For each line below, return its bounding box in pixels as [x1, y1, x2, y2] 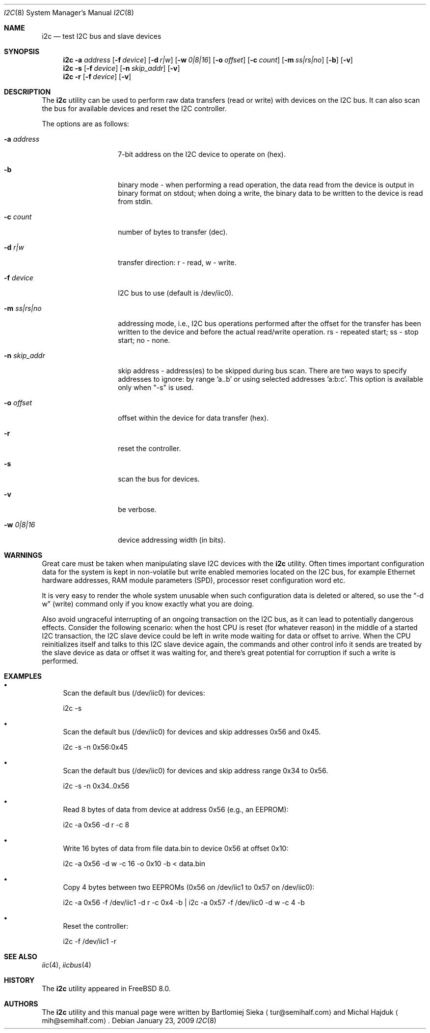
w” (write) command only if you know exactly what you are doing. [42, 600, 254, 608]
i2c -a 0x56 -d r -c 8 [63, 820, 130, 829]
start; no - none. [118, 336, 170, 344]
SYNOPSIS [4, 47, 40, 56]
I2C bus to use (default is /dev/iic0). [118, 289, 234, 297]
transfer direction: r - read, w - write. [118, 258, 237, 267]
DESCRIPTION [4, 88, 51, 96]
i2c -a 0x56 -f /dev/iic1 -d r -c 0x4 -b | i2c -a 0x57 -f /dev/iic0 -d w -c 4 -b [63, 898, 305, 907]
